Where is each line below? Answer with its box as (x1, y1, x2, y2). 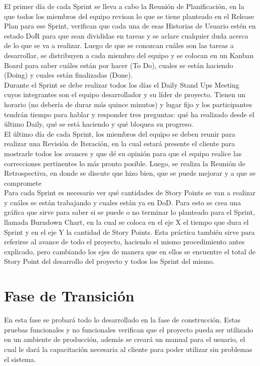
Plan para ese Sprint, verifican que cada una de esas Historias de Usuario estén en (4, 21, 256, 31)
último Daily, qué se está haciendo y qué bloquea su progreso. (4, 119, 193, 129)
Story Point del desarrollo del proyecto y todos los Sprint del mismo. (4, 256, 215, 266)
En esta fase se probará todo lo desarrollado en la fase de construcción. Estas (4, 314, 241, 325)
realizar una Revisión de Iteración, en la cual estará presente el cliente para (4, 138, 235, 149)
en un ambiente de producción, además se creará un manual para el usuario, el (4, 334, 245, 344)
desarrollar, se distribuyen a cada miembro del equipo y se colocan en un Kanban (4, 50, 254, 60)
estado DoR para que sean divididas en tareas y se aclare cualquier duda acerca (4, 30, 248, 41)
